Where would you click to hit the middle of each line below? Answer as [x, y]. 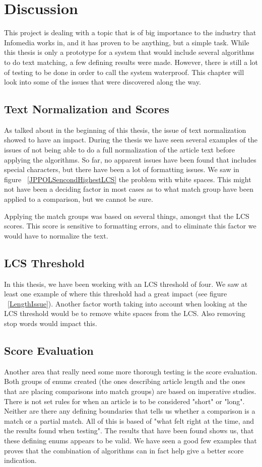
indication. [20, 460]
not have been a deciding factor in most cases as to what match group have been [129, 189]
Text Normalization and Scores [87, 109]
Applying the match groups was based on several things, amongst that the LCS [127, 216]
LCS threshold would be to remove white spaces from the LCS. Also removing [125, 313]
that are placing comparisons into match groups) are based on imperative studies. [130, 391]
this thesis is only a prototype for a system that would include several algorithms [129, 52]
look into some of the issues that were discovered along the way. [103, 82]
